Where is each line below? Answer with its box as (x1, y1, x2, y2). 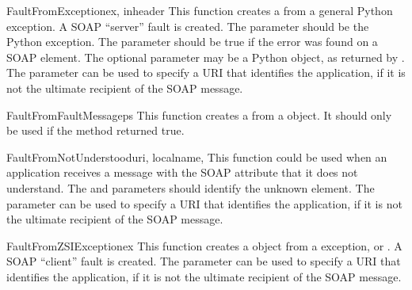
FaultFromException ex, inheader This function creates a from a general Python (6, 2, 393, 18)
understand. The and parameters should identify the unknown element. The (6, 179, 375, 196)
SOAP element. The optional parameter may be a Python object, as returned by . (6, 48, 405, 65)
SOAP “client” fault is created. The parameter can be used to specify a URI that (6, 253, 401, 269)
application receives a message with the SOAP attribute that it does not (6, 164, 358, 181)
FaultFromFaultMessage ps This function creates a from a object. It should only (6, 106, 392, 123)
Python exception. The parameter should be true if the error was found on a (6, 33, 378, 50)
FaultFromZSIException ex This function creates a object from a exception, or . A (6, 237, 402, 254)
